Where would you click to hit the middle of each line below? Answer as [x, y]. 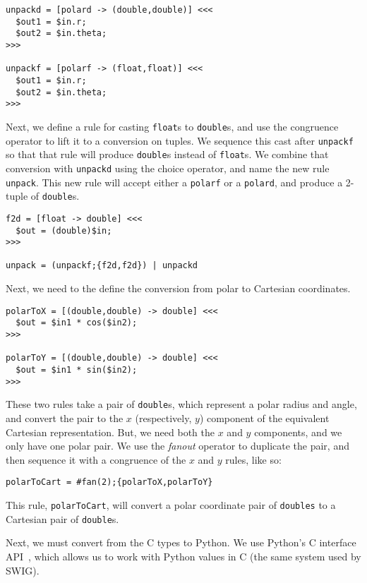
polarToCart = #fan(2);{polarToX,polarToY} [109, 482]
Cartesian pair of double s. [62, 518]
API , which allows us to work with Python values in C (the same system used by [183, 556]
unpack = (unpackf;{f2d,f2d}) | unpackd [102, 266]
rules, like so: [253, 459]
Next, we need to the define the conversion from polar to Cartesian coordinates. [178, 288]
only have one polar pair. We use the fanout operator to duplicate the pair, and [178, 446]
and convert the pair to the [65, 417]
